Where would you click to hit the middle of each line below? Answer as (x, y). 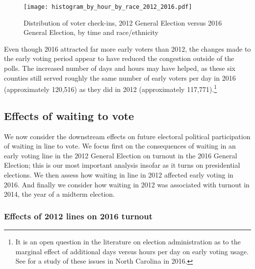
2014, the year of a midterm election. (60, 194)
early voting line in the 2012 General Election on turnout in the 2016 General (121, 155)
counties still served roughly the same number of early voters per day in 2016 (120, 77)
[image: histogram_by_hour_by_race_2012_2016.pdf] (108, 7)
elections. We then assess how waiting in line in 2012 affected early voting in (119, 175)
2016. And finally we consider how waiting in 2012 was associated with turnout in (127, 184)
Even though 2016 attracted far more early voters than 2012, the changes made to (127, 48)
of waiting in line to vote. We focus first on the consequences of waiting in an (120, 146)
